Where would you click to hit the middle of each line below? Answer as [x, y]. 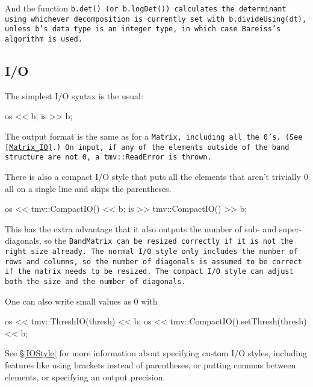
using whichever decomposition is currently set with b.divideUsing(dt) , [156, 19]
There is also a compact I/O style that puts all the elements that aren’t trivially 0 [156, 176]
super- [290, 228]
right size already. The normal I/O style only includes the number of [151, 252]
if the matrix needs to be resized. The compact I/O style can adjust [149, 272]
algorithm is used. [44, 39]
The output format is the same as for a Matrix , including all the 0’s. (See [154, 136]
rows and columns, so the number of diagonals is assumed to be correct [153, 262]
